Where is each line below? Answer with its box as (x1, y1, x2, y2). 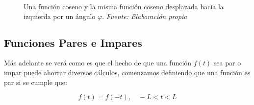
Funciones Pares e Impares (4, 35, 142, 50)
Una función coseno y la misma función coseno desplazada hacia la (24, 1, 224, 11)
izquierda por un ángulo (24, 11, 96, 21)
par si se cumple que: (4, 77, 67, 87)
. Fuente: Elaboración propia (102, 11, 187, 21)
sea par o (213, 58, 241, 68)
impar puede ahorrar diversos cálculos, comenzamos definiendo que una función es (4, 67, 251, 77)
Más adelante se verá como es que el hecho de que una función (4, 58, 192, 68)
